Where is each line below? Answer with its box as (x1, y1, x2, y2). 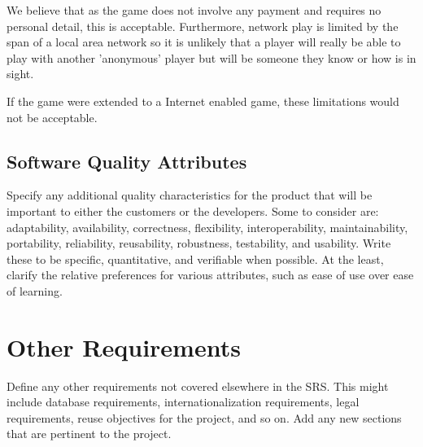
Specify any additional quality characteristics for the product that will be (7, 186, 373, 204)
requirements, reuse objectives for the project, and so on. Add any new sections (7, 409, 402, 426)
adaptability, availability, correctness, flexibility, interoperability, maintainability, (7, 218, 408, 235)
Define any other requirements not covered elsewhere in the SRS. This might (7, 377, 389, 394)
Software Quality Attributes (7, 148, 247, 173)
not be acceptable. (7, 108, 98, 125)
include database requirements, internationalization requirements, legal (7, 393, 360, 410)
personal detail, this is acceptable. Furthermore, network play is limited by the (7, 17, 399, 34)
